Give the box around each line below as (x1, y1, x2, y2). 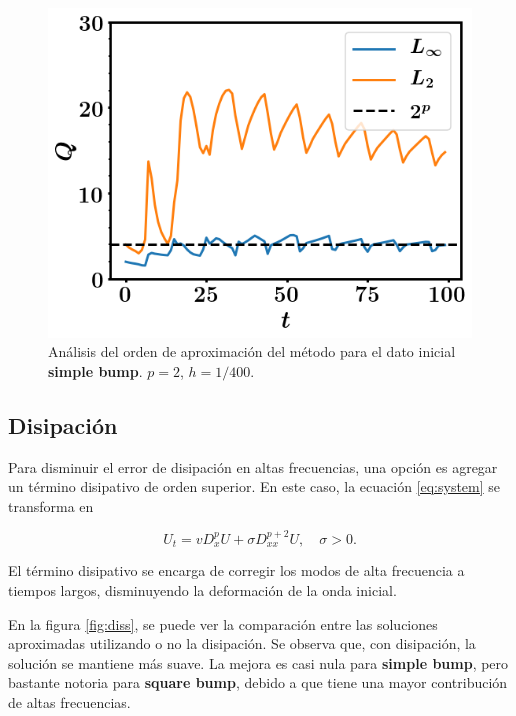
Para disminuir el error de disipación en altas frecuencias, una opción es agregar (8, 456, 498, 477)
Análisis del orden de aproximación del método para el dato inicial (48, 341, 456, 362)
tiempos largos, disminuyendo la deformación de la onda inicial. (8, 579, 397, 600)
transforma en (8, 495, 94, 516)
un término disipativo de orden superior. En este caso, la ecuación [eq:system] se (8, 476, 501, 497)
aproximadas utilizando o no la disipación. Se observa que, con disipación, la (8, 633, 476, 654)
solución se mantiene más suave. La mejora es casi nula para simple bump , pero (8, 652, 509, 673)
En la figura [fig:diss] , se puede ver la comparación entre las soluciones (8, 613, 438, 634)
